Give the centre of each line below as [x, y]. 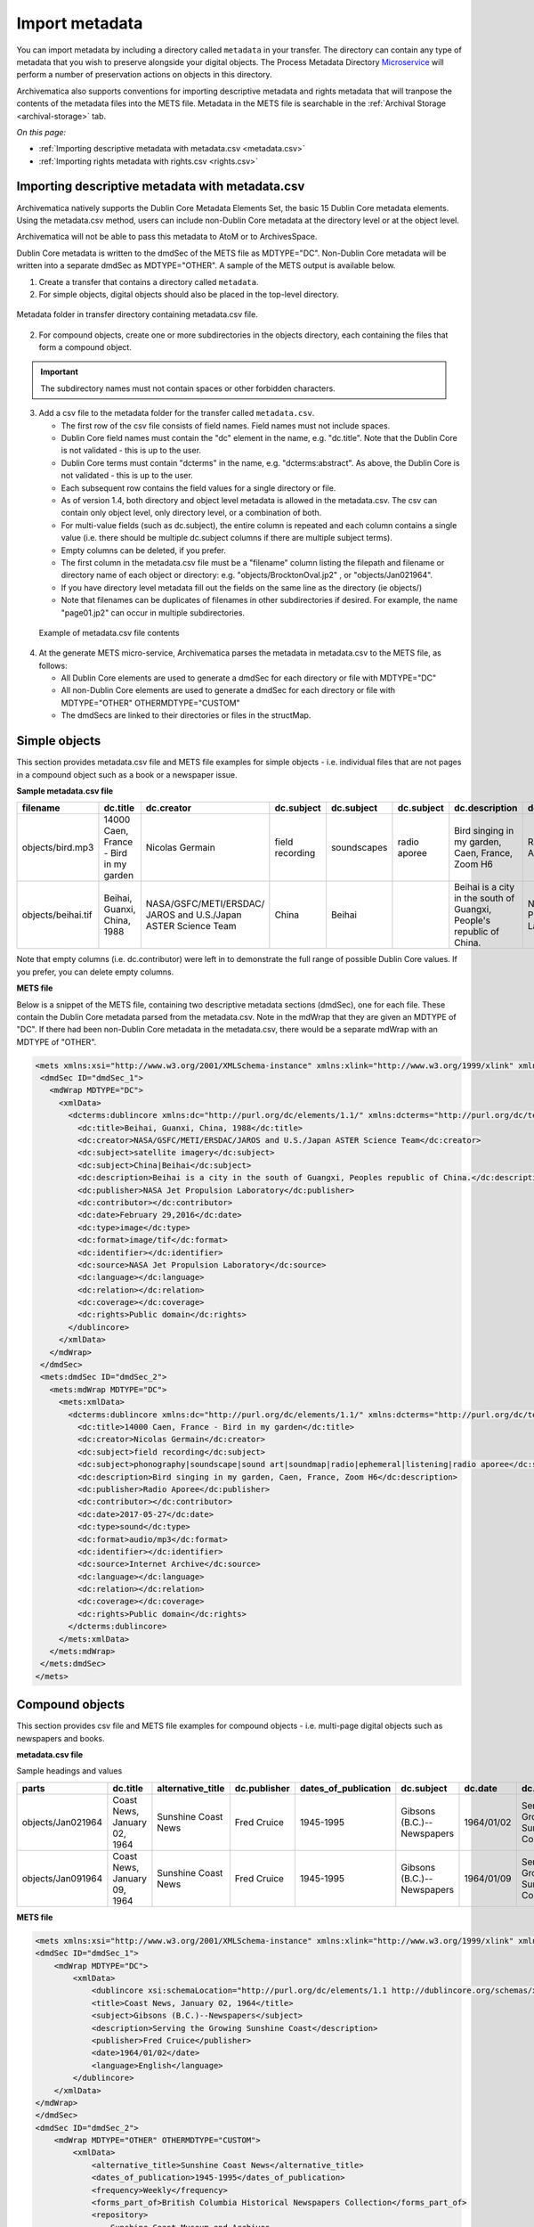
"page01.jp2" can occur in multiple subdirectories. [153, 612]
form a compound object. [85, 347]
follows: [53, 665]
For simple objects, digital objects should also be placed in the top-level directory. [189, 294]
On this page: [41, 132]
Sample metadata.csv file [65, 791]
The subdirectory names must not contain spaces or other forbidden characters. [188, 388]
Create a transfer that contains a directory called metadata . [149, 281]
